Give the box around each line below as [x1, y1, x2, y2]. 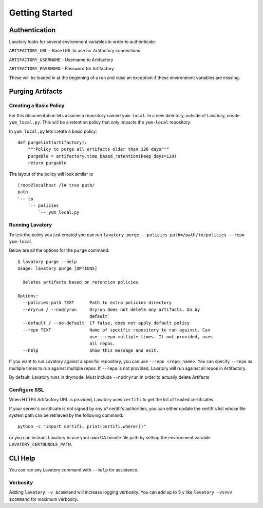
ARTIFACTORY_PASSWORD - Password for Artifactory [9, 66, 114, 72]
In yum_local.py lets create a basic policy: [9, 128, 97, 134]
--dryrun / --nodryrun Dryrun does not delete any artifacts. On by [22, 306, 200, 312]
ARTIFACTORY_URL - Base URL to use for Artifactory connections [9, 48, 141, 54]
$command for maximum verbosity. [9, 496, 78, 502]
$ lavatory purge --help [18, 259, 77, 264]
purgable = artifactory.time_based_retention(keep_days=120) [27, 153, 177, 159]
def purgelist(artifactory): [18, 140, 87, 145]
